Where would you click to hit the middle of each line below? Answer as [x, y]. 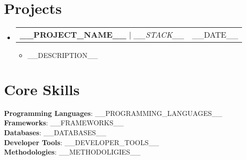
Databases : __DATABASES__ [55, 133]
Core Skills [42, 89]
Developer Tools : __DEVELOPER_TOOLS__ [82, 142]
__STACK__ [159, 35]
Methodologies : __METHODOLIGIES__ [72, 152]
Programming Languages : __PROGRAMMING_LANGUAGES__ [113, 113]
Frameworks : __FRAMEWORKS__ [64, 123]
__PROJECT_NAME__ [73, 35]
